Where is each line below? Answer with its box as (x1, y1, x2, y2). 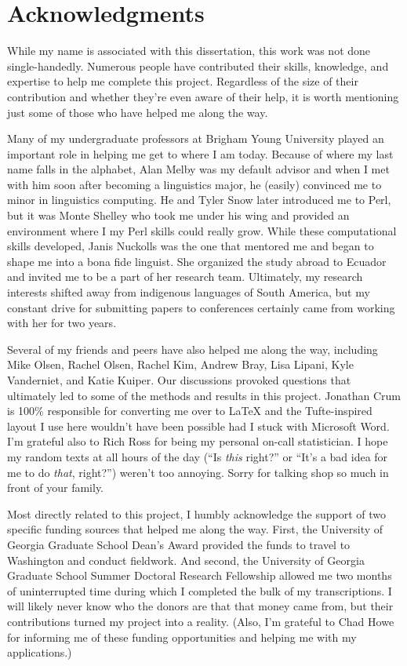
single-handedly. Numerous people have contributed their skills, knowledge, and (7, 57, 389, 74)
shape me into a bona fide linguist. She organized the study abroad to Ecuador (7, 253, 387, 269)
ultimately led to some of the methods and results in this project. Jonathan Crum (7, 387, 401, 403)
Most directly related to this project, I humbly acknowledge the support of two (7, 505, 386, 522)
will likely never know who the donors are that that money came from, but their (7, 598, 394, 614)
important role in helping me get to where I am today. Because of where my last (7, 145, 394, 162)
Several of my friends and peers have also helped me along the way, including (7, 340, 378, 357)
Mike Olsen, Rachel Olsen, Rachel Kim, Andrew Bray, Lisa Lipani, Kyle (7, 356, 354, 373)
